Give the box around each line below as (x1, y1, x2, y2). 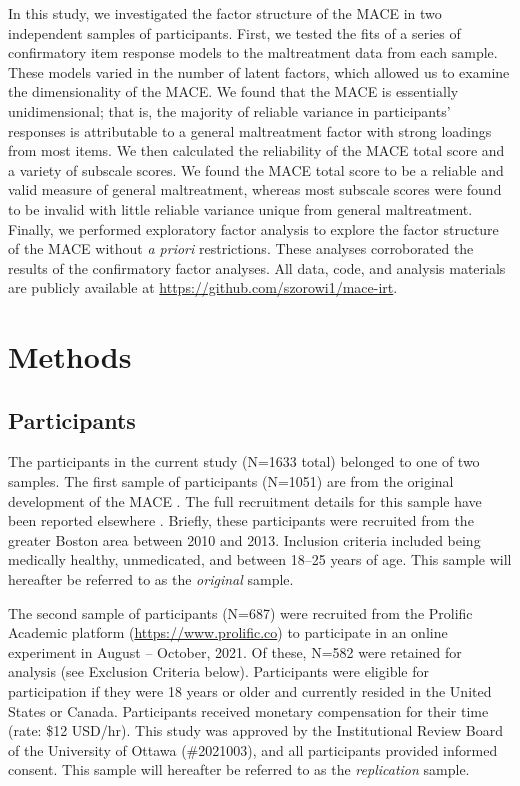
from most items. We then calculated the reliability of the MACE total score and (8, 140, 505, 161)
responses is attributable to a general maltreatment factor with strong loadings (8, 120, 492, 141)
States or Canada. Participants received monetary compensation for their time (8, 700, 489, 721)
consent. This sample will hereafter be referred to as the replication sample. (8, 759, 470, 780)
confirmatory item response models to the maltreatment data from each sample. (8, 42, 498, 63)
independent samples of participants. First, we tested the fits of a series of (8, 22, 461, 43)
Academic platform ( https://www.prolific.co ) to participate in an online (8, 622, 448, 643)
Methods (8, 336, 132, 377)
